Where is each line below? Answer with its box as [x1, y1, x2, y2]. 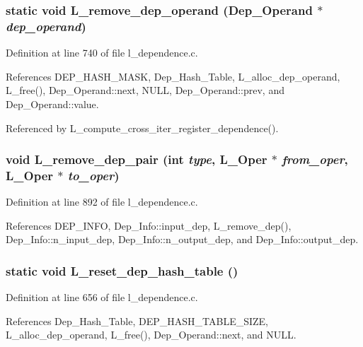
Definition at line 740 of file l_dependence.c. [6, 45, 198, 60]
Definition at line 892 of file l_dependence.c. [6, 194, 198, 209]
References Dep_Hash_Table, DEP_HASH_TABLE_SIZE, [6, 313, 269, 328]
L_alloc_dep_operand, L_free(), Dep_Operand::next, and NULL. [6, 327, 296, 342]
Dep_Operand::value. [6, 96, 99, 111]
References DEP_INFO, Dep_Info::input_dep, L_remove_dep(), [6, 218, 292, 233]
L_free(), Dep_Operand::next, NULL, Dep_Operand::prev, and [6, 83, 284, 98]
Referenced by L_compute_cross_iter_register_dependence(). [6, 120, 279, 135]
